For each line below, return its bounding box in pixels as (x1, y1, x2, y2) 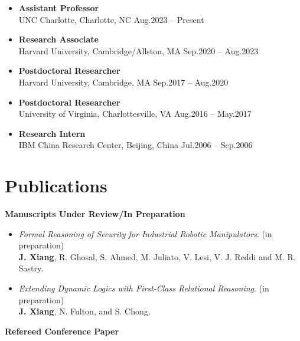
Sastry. (18, 262, 44, 274)
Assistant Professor (18, 2, 99, 14)
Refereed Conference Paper (5, 324, 119, 337)
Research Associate (18, 33, 99, 45)
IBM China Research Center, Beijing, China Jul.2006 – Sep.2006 (18, 139, 253, 151)
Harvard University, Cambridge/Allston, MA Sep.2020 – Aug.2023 (18, 44, 259, 57)
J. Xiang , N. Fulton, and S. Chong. (18, 305, 151, 317)
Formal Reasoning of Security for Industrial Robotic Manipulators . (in (18, 227, 272, 240)
